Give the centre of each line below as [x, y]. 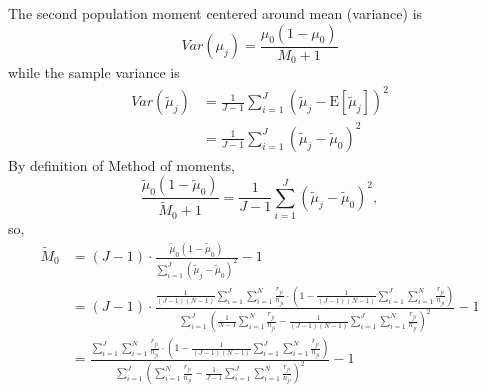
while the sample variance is [94, 72]
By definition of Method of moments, [122, 164]
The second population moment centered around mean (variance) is [215, 13]
